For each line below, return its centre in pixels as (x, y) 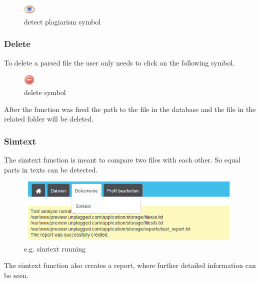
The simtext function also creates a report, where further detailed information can (130, 265)
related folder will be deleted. (49, 119)
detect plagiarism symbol (62, 21)
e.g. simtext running (55, 248)
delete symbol (45, 92)
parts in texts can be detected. (51, 169)
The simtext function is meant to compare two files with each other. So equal (122, 159)
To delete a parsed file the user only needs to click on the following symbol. (119, 62)
